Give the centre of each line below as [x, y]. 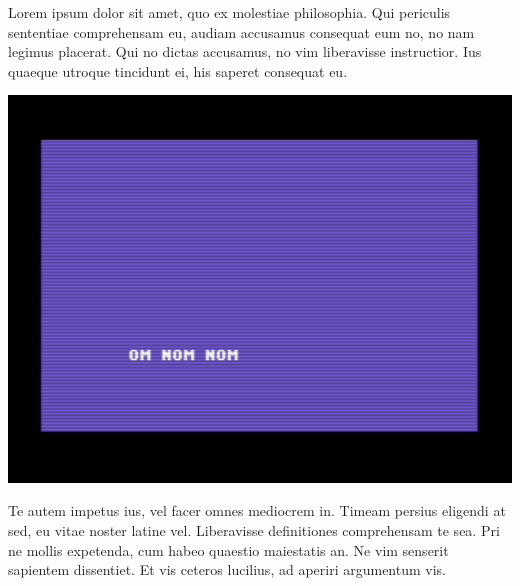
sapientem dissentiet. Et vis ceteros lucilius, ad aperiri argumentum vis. [227, 569]
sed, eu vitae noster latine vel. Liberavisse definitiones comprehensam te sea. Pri [254, 530]
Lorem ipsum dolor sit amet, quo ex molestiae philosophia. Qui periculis [229, 12]
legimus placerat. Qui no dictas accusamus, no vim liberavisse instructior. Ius [245, 51]
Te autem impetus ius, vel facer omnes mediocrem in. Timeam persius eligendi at [257, 510]
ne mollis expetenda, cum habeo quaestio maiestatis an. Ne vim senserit [228, 549]
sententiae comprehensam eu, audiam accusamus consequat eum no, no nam [241, 31]
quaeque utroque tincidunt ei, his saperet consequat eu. [178, 70]
